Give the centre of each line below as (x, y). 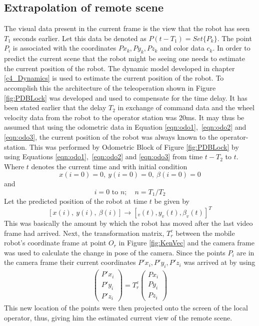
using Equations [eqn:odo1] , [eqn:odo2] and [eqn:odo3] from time (103, 156)
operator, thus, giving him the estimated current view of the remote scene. (118, 317)
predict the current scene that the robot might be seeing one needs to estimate (124, 58)
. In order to (231, 48)
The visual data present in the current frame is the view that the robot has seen (127, 28)
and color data (182, 48)
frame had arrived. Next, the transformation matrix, (84, 233)
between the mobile (205, 233)
